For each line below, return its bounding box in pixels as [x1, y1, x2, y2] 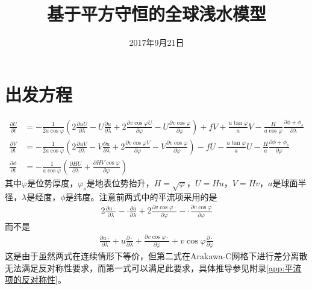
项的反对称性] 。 [5, 273, 66, 286]
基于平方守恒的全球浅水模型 [46, 1, 266, 26]
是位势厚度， [27, 176, 78, 189]
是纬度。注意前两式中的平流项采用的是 [65, 190, 217, 203]
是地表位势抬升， [86, 176, 154, 189]
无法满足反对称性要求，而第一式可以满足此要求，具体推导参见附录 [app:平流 [5, 261, 302, 274]
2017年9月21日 [129, 36, 184, 49]
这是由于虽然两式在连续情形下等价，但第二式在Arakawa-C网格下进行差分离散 [5, 250, 308, 262]
